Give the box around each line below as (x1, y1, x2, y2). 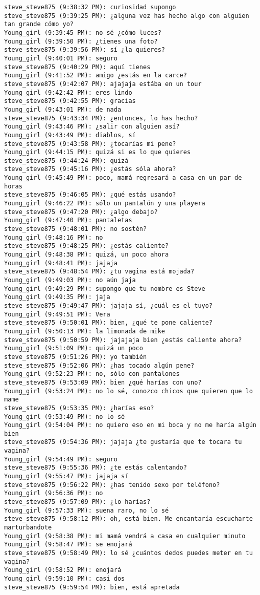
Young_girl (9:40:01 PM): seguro (4, 54, 117, 62)
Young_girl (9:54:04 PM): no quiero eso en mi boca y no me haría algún (4, 421, 256, 429)
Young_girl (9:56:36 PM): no (4, 490, 103, 497)
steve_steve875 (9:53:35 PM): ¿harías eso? (4, 404, 154, 412)
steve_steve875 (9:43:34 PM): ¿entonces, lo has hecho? (4, 114, 198, 122)
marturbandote (4, 524, 52, 532)
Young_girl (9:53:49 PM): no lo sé (4, 413, 125, 420)
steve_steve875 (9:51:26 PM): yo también (4, 353, 147, 360)
